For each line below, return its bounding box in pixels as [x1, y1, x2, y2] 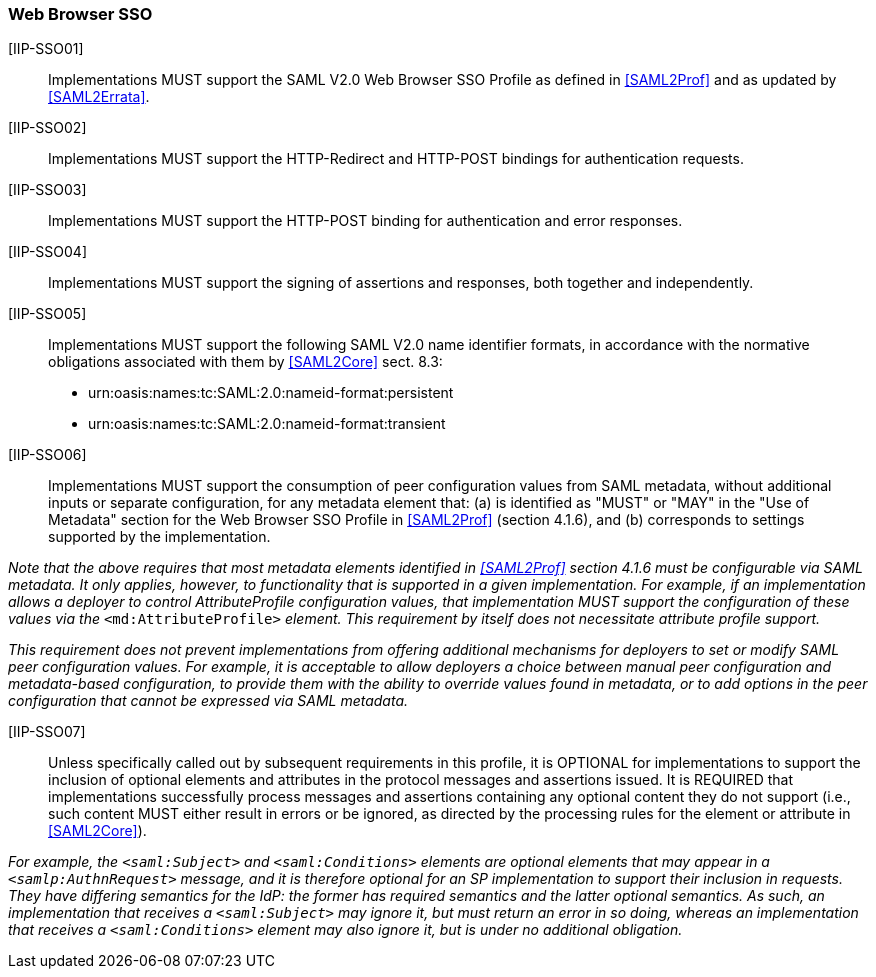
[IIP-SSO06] [8, 446, 87, 464]
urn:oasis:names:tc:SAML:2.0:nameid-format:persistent [88, 384, 454, 402]
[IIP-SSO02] [8, 119, 87, 137]
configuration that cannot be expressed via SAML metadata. [8, 692, 409, 710]
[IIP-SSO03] [8, 181, 87, 199]
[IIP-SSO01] [8, 40, 84, 58]
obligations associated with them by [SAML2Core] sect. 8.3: [48, 353, 443, 371]
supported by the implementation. [48, 528, 271, 546]
